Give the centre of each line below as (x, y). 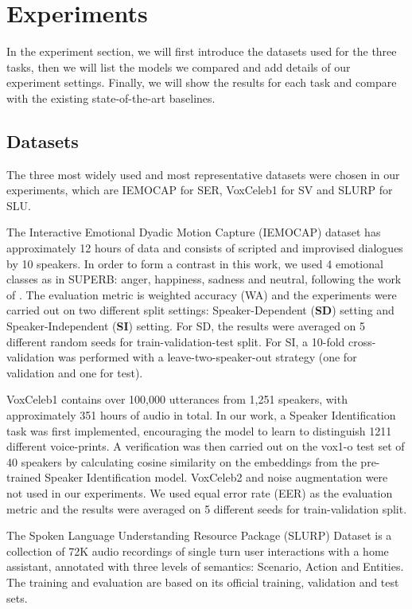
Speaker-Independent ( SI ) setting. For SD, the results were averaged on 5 (186, 326)
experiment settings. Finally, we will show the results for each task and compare (202, 82)
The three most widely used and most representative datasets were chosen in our (203, 174)
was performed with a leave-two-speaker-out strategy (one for (207, 357)
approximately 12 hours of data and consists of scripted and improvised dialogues (205, 248)
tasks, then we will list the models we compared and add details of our (179, 66)
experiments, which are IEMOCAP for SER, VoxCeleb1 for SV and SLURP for (200, 190)
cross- (362, 341)
